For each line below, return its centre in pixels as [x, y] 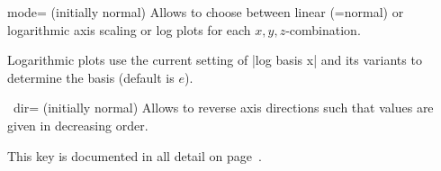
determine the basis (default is [91, 77]
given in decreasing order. [78, 125]
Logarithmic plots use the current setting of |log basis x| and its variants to [215, 60]
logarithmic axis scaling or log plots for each [129, 29]
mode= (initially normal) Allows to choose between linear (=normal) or [206, 12]
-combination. [323, 29]
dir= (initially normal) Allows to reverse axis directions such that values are [223, 108]
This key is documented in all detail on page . [135, 155]
